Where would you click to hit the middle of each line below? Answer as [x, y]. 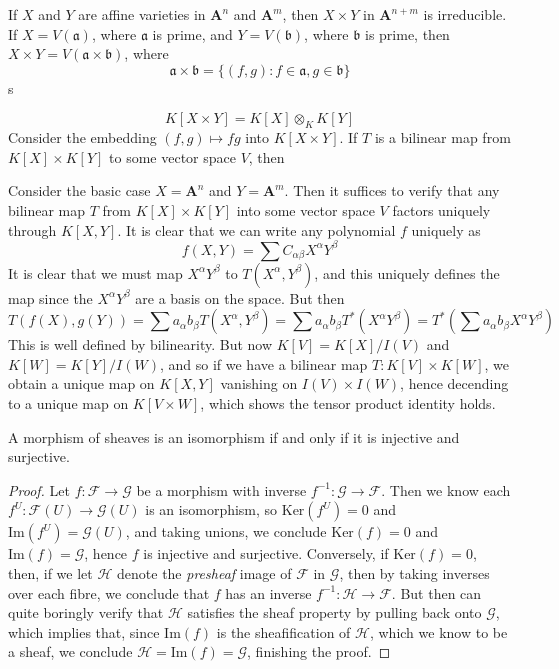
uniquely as [446, 229]
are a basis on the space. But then [240, 297]
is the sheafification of [283, 631]
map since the [50, 297]
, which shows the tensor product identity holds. [348, 403]
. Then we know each [446, 489]
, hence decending [454, 383]
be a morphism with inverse [221, 489]
